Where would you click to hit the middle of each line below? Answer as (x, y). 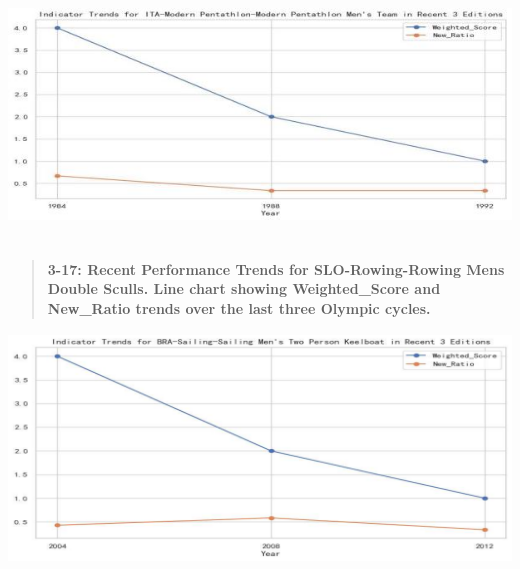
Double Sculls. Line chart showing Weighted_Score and (244, 288)
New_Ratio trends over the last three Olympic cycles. (239, 308)
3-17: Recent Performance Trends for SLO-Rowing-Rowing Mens (276, 268)
